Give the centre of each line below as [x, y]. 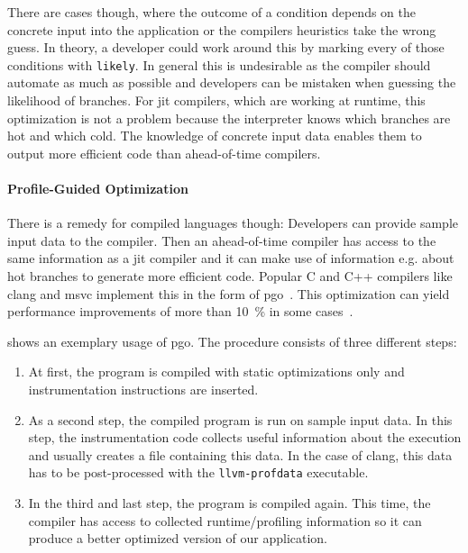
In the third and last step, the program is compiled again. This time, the [229, 502]
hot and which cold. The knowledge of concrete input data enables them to [215, 136]
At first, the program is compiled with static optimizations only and [216, 372]
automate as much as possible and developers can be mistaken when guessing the [232, 82]
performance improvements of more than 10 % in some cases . [180, 311]
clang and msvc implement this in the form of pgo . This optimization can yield [229, 293]
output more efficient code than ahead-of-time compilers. [164, 153]
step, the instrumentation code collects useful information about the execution [245, 437]
